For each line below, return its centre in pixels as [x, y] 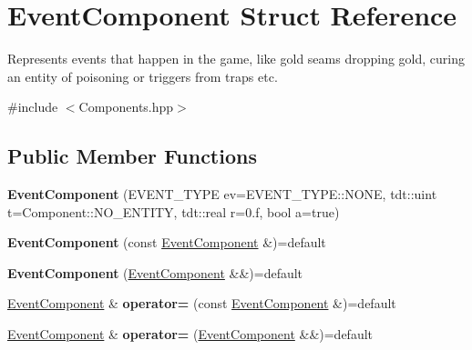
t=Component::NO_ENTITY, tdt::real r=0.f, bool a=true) [174, 211]
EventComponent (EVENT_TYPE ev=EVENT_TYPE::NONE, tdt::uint [222, 194]
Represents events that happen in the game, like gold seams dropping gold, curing [236, 59]
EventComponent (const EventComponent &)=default [167, 242]
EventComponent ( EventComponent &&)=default [155, 272]
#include [33, 107]
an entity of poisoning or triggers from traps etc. [143, 76]
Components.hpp [126, 107]
